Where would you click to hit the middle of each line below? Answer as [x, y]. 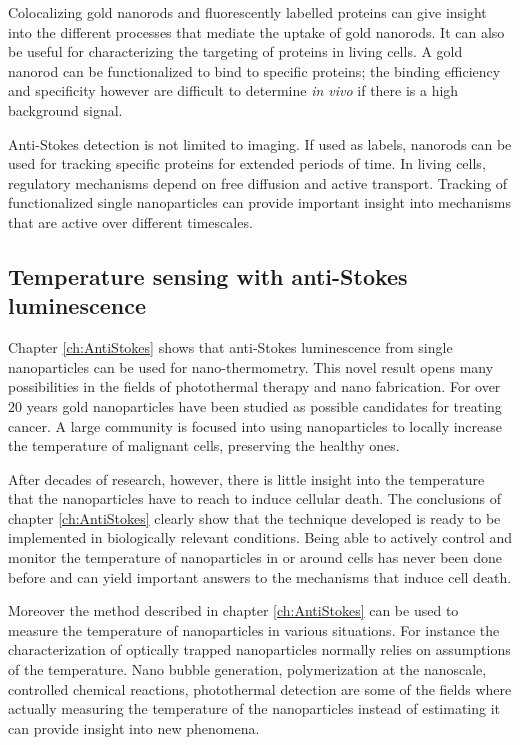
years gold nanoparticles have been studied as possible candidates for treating [264, 405]
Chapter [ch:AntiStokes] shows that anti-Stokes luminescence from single [230, 347]
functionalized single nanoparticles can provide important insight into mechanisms [259, 202]
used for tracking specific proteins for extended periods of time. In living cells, [247, 163]
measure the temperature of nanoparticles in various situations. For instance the [254, 629]
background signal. [65, 109]
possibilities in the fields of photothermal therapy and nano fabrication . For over [254, 386]
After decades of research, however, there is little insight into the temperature [246, 478]
